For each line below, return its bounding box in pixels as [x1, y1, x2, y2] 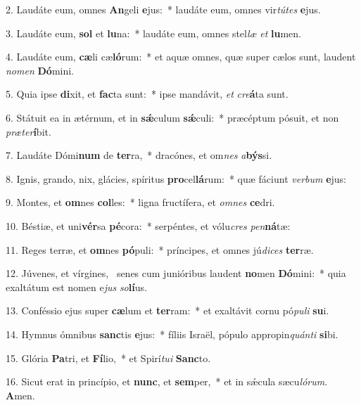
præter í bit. [6, 124, 51, 139]
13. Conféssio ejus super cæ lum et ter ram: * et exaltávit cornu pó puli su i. [6, 303, 329, 318]
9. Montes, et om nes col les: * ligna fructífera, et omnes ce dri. [6, 195, 275, 210]
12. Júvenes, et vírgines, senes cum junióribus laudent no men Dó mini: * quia [6, 266, 346, 281]
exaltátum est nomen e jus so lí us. [6, 279, 147, 294]
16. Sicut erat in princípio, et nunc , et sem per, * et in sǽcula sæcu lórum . [6, 374, 328, 389]
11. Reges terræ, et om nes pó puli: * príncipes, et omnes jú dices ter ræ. [6, 242, 314, 257]
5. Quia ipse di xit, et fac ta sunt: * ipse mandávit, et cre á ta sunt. [6, 86, 289, 101]
